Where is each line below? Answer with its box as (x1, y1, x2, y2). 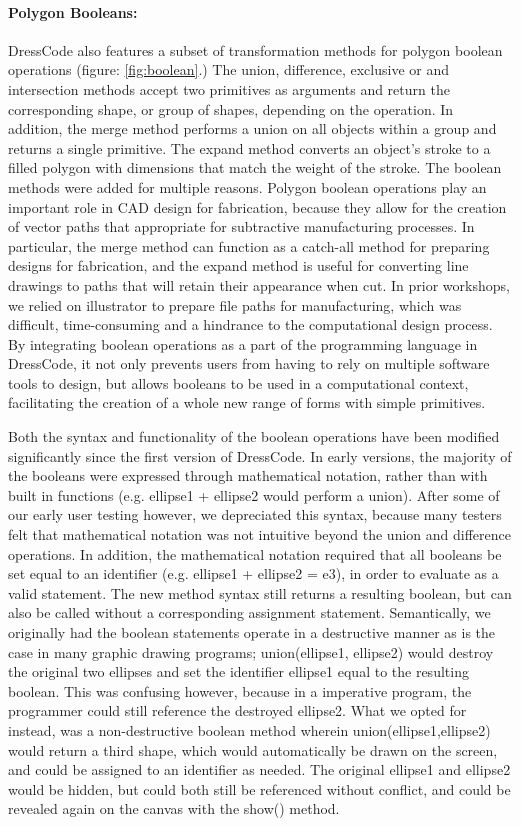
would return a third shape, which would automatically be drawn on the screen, (8, 739, 498, 760)
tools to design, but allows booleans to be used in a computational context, (8, 372, 469, 393)
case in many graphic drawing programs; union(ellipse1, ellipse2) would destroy (8, 641, 494, 662)
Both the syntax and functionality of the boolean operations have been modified (8, 426, 500, 447)
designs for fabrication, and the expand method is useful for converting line (8, 255, 469, 276)
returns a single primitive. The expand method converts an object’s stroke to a (8, 137, 491, 158)
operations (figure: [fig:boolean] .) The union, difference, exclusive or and (8, 59, 449, 80)
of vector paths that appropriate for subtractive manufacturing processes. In (8, 216, 475, 237)
